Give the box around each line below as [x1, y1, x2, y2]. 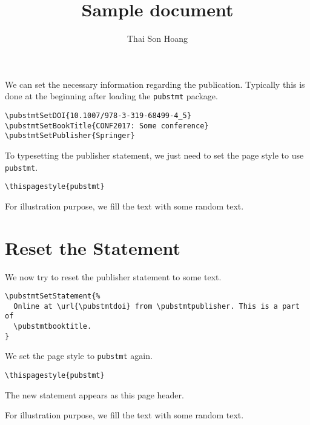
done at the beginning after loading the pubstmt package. [5, 90, 218, 102]
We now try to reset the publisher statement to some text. [5, 270, 222, 283]
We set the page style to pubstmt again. [5, 349, 153, 362]
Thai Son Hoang [127, 32, 188, 45]
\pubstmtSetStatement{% [5, 292, 101, 301]
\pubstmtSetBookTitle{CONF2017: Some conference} [5, 121, 209, 130]
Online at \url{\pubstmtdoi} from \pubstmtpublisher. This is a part [13, 301, 300, 311]
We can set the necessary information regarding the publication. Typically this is [5, 77, 305, 90]
